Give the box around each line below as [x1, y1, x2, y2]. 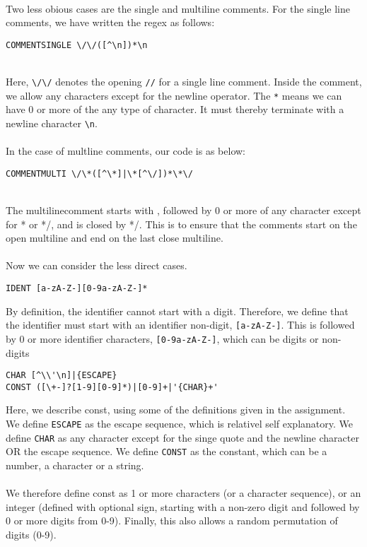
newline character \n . [6, 115, 98, 130]
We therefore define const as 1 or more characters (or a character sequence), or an [6, 486, 361, 500]
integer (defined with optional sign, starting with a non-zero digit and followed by [6, 499, 360, 514]
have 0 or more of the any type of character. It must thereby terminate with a [6, 102, 344, 117]
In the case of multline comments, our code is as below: [6, 143, 246, 158]
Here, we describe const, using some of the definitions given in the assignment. [6, 402, 346, 417]
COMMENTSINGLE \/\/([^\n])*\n [6, 40, 148, 50]
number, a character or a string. [6, 458, 144, 473]
